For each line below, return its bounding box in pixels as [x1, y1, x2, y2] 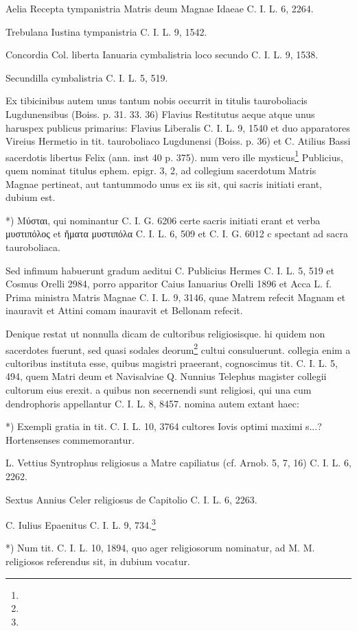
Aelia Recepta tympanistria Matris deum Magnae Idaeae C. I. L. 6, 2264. [5, 1, 314, 15]
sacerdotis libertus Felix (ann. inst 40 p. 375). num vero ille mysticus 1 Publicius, [5, 147, 343, 164]
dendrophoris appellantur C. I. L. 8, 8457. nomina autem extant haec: [5, 396, 299, 410]
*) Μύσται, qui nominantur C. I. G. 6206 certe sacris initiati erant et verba [5, 213, 321, 227]
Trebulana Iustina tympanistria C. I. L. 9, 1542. [5, 24, 207, 38]
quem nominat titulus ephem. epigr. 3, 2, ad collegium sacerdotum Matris [5, 163, 316, 177]
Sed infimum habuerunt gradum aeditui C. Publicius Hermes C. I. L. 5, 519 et [5, 263, 335, 277]
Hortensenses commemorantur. [5, 432, 135, 447]
